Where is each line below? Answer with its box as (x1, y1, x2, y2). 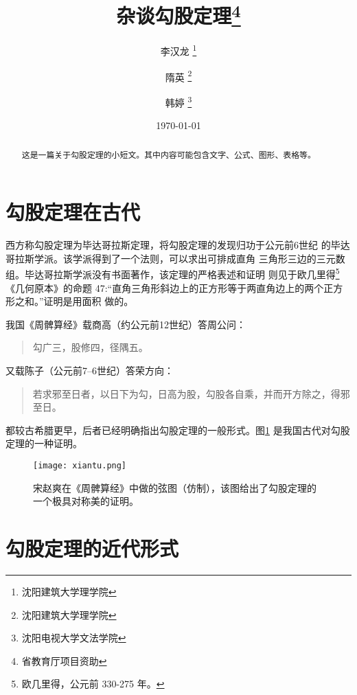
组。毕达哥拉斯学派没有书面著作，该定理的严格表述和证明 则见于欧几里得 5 (5, 265, 340, 282)
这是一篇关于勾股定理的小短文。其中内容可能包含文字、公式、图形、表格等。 (21, 148, 316, 160)
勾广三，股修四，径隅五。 (32, 340, 148, 354)
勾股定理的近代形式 (5, 534, 179, 562)
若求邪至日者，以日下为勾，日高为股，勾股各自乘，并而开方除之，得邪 (32, 386, 350, 400)
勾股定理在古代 (5, 198, 141, 226)
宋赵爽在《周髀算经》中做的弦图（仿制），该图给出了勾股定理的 (33, 480, 316, 494)
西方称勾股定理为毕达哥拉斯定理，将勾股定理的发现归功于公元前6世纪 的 (5, 238, 331, 252)
